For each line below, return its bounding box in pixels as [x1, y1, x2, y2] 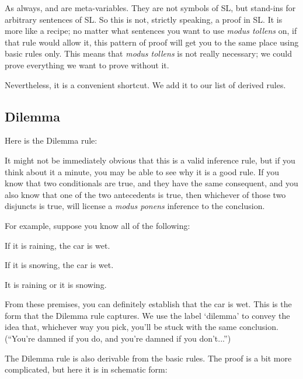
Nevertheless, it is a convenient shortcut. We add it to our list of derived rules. [5, 78, 286, 91]
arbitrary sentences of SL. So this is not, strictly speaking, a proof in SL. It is [5, 13, 283, 25]
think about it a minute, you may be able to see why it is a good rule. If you [5, 165, 279, 178]
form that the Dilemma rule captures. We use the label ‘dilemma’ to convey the [5, 309, 290, 321]
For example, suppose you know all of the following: [5, 219, 190, 231]
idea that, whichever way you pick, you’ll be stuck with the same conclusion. [5, 321, 278, 333]
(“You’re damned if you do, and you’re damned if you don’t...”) [5, 332, 231, 345]
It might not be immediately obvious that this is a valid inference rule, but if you [5, 154, 295, 166]
